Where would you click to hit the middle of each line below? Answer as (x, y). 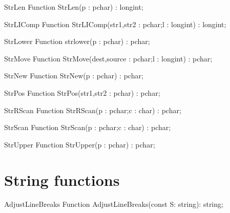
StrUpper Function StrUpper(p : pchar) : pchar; (80, 144)
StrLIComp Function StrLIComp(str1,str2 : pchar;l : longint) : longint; (115, 24)
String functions (62, 179)
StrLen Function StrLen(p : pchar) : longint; (74, 7)
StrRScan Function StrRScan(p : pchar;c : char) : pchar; (93, 110)
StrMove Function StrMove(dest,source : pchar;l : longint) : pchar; (108, 58)
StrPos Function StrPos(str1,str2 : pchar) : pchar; (82, 92)
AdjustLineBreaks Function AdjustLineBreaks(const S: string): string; (114, 204)
